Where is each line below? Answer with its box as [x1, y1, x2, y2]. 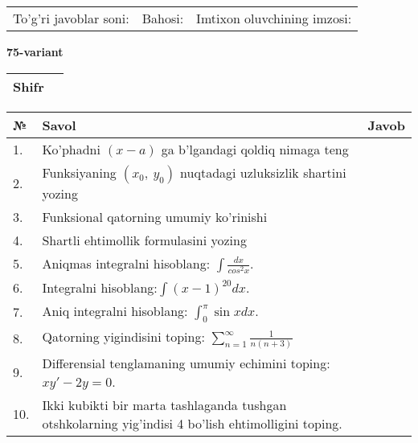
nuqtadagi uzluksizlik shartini [180, 162, 346, 182]
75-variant [6, 43, 64, 59]
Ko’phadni [42, 139, 100, 158]
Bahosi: [141, 9, 184, 27]
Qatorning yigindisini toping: [42, 326, 205, 346]
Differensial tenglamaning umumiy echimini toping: [42, 353, 330, 372]
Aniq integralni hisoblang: [42, 301, 188, 320]
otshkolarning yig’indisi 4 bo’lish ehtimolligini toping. [42, 413, 342, 433]
